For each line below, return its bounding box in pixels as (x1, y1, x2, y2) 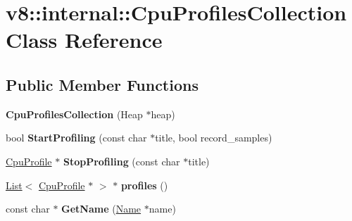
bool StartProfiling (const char (6, 130, 147, 145)
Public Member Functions (6, 73, 199, 95)
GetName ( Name (61, 201, 142, 216)
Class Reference (6, 25, 163, 54)
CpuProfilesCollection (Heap (6, 106, 143, 121)
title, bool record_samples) (155, 130, 272, 145)
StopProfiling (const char (63, 153, 180, 168)
